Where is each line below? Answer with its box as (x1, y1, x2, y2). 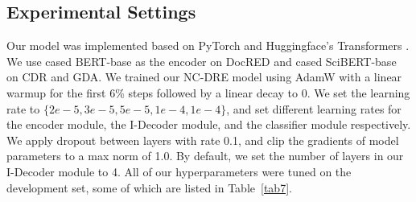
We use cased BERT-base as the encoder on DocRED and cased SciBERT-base (6, 52, 397, 69)
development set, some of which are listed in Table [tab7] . (6, 179, 292, 196)
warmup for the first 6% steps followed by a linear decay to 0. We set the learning (6, 84, 410, 101)
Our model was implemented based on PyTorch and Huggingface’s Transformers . (6, 37, 410, 54)
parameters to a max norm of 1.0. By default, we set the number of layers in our (6, 147, 404, 164)
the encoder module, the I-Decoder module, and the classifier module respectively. (6, 116, 411, 133)
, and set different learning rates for (226, 100, 402, 117)
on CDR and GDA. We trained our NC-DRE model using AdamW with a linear (6, 68, 402, 85)
